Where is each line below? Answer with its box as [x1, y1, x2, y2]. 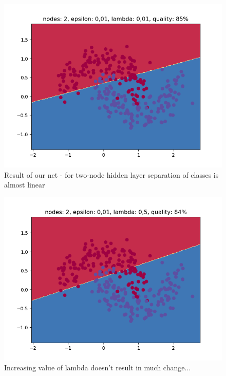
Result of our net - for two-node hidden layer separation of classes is [4, 169, 219, 180]
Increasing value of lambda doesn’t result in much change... [4, 362, 191, 373]
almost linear [4, 179, 45, 190]
